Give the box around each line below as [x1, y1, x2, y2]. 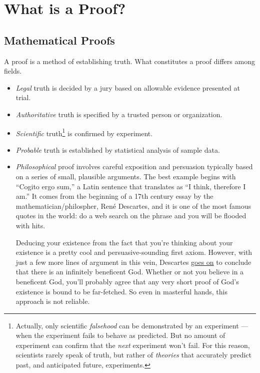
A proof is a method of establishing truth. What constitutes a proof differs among [4, 56, 255, 66]
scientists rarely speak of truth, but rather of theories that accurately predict [15, 349, 251, 360]
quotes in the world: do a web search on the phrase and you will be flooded [15, 210, 246, 221]
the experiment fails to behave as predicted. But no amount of [34, 330, 225, 340]
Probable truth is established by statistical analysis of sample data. [15, 144, 220, 155]
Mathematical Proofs [4, 32, 115, 48]
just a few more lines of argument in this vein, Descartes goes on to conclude [15, 256, 251, 267]
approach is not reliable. [15, 296, 90, 306]
